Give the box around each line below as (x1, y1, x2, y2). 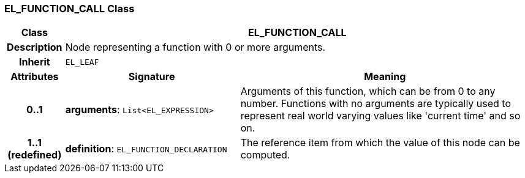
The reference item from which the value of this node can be (240, 136, 520, 149)
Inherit (18, 56, 50, 69)
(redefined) (7, 149, 62, 161)
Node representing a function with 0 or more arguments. (65, 41, 326, 54)
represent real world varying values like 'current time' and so (240, 109, 521, 122)
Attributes (10, 70, 59, 83)
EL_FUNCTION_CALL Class (4, 2, 135, 15)
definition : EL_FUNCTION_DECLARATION (65, 143, 227, 155)
